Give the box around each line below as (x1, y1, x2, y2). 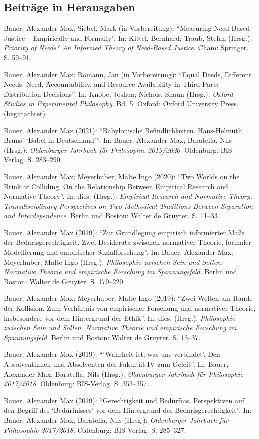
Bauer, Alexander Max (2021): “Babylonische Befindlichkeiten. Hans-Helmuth (4, 125, 242, 135)
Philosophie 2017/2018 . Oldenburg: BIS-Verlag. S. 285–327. (4, 424, 186, 435)
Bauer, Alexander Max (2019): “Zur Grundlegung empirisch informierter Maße (4, 227, 245, 237)
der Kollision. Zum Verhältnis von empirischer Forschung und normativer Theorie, (4, 303, 256, 313)
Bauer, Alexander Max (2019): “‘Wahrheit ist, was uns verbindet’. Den (4, 349, 220, 359)
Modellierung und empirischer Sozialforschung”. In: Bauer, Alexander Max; (4, 247, 233, 257)
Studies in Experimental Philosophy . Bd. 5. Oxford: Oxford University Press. (4, 98, 239, 109)
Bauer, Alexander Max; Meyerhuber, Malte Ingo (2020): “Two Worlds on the (4, 171, 240, 181)
